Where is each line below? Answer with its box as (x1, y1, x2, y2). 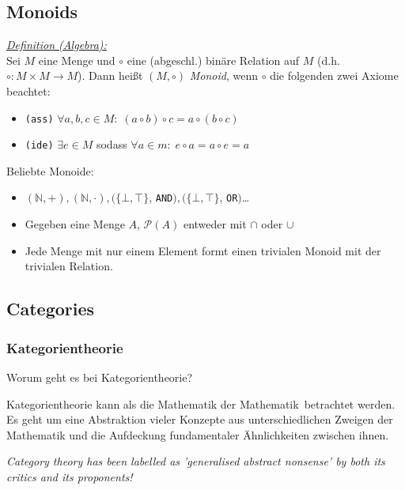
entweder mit (183, 216, 247, 232)
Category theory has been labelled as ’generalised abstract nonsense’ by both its (6, 453, 385, 469)
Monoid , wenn (189, 67, 259, 84)
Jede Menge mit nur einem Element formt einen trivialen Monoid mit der (25, 242, 381, 258)
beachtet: (6, 82, 51, 99)
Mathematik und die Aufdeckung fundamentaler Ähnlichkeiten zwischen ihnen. (6, 426, 389, 443)
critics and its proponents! (6, 468, 133, 484)
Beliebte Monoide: (6, 162, 94, 179)
